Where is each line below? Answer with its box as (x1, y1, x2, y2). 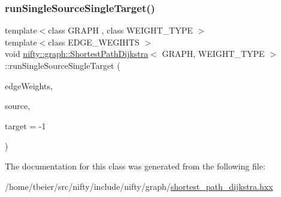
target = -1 (5, 119, 46, 132)
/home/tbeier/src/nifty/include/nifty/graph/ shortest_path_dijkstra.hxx (5, 180, 273, 192)
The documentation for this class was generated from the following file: (5, 159, 265, 172)
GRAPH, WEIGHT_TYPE (162, 47, 265, 60)
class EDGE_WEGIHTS (48, 35, 140, 48)
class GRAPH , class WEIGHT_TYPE (48, 24, 193, 37)
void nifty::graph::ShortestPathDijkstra (5, 47, 149, 60)
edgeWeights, (5, 79, 53, 92)
